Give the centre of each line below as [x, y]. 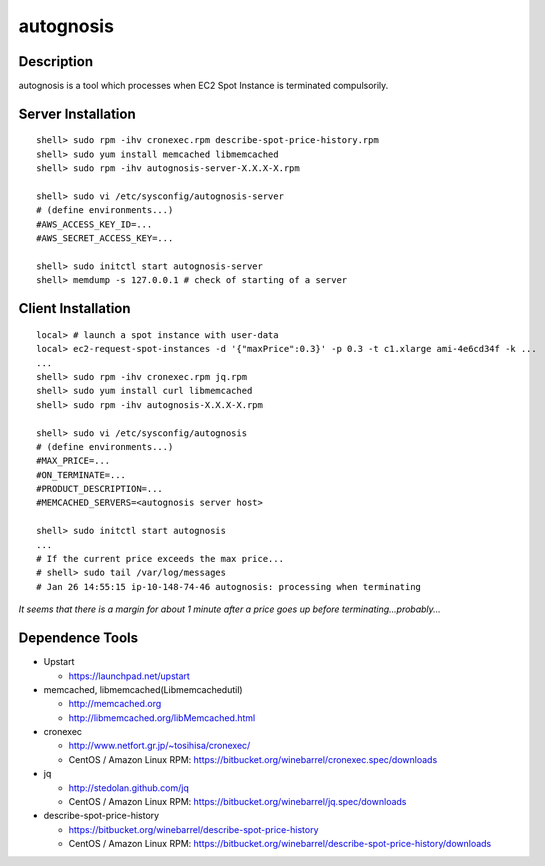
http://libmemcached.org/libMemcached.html [162, 717]
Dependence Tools [78, 638]
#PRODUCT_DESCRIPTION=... [100, 489]
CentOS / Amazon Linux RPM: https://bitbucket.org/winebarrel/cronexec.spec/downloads [253, 759]
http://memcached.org [115, 704]
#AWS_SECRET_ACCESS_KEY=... [105, 238]
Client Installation [74, 308]
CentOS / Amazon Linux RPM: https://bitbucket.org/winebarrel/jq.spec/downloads [237, 802]
